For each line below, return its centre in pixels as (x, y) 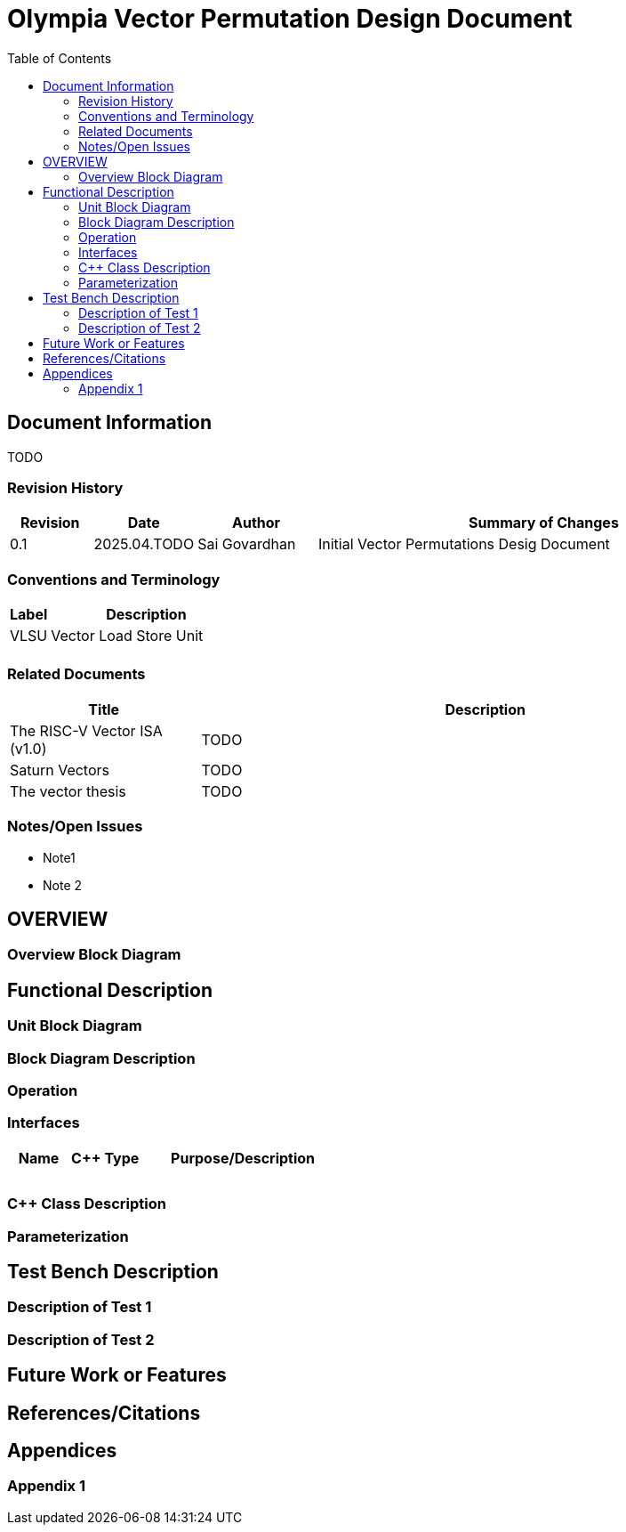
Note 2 (63, 885)
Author (257, 523)
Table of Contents (60, 58)
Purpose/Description (243, 1158)
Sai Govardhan (247, 544)
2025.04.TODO (144, 544)
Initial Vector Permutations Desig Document (464, 544)
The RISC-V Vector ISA (86, 730)
